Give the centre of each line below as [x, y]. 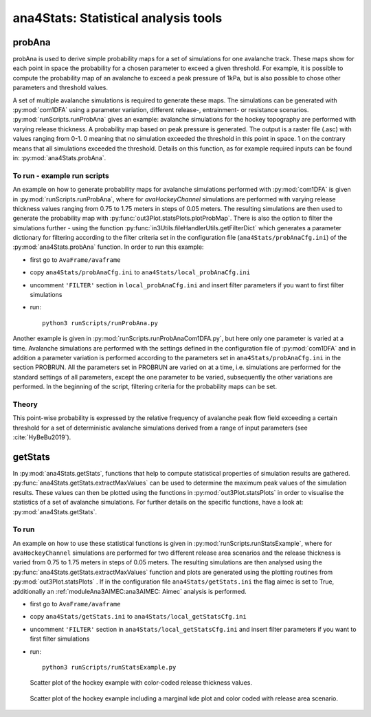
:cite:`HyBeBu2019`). [42, 437]
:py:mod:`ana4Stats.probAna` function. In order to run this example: [108, 247]
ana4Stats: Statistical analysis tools [117, 18]
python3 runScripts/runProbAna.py [100, 323]
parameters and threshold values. [60, 88]
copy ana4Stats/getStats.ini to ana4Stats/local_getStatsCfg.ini [138, 617]
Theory [25, 404]
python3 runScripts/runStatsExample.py [109, 667]
